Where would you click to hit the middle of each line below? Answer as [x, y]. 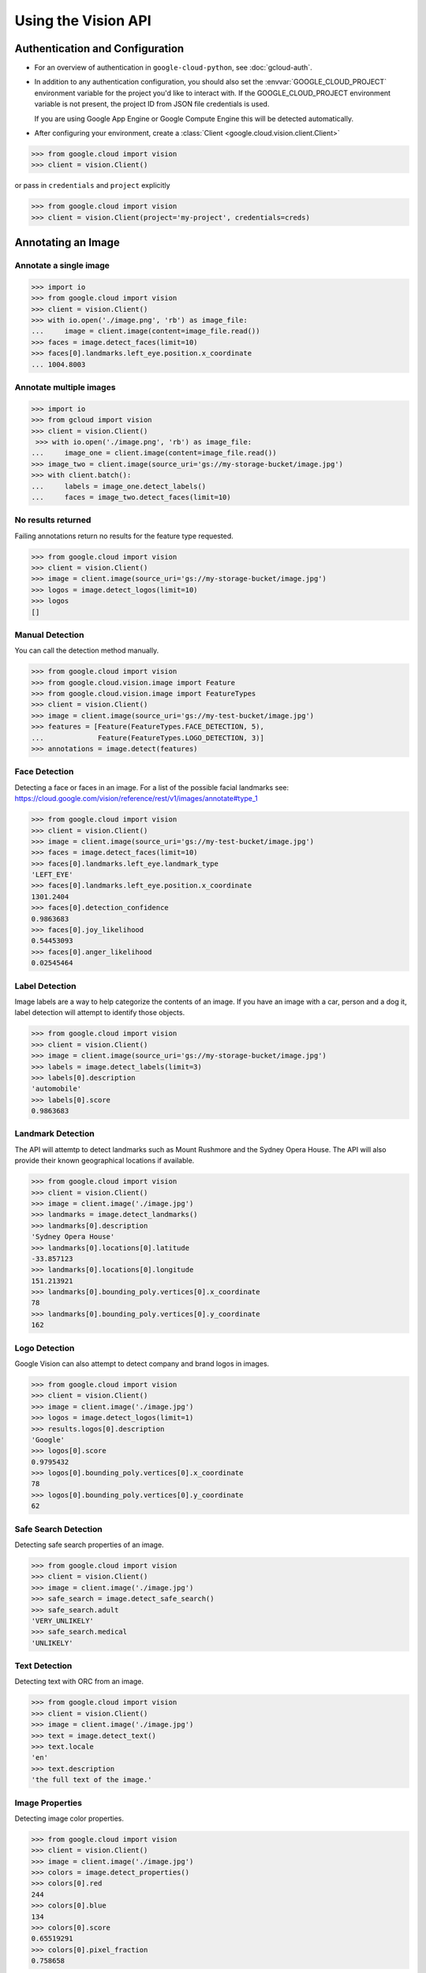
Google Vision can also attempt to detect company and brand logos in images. [142, 1363]
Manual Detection [49, 635]
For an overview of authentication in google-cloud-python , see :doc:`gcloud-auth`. [173, 68]
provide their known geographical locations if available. [105, 1161]
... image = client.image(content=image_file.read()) [146, 331]
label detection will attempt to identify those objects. [100, 1013]
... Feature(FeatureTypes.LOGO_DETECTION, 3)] [148, 738]
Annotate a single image [62, 266]
